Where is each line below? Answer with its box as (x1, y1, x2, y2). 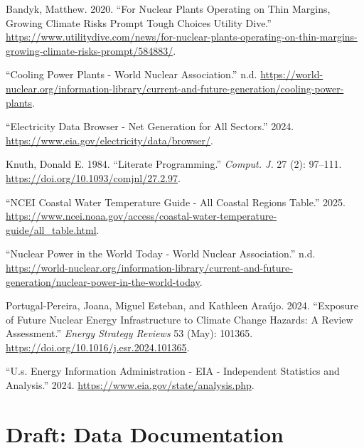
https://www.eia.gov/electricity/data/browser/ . (6, 132, 213, 147)
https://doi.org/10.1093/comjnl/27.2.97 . (6, 170, 181, 185)
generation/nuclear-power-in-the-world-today (6, 274, 200, 289)
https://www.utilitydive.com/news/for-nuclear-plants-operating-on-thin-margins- (6, 29, 358, 44)
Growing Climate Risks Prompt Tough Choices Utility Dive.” (6, 15, 272, 30)
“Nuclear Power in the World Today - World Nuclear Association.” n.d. (6, 246, 316, 261)
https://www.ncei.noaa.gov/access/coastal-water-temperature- (6, 208, 277, 223)
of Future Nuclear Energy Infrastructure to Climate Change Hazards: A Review (6, 311, 353, 326)
